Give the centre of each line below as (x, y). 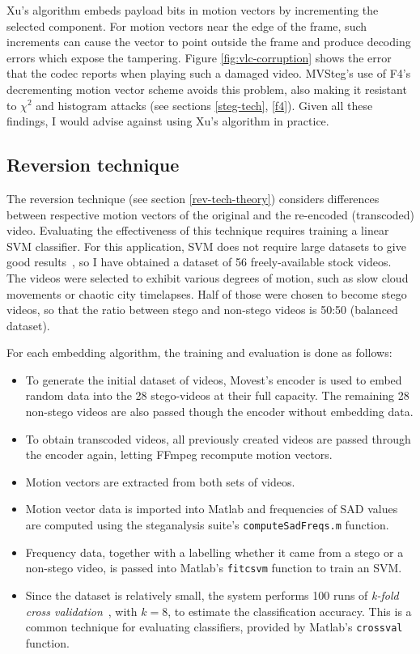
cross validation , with (81, 611)
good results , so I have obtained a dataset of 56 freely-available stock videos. (199, 262)
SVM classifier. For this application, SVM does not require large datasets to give (206, 246)
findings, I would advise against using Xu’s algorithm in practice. (168, 121)
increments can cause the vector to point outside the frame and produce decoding (209, 42)
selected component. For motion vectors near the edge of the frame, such (187, 25)
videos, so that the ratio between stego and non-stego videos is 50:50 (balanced (202, 310)
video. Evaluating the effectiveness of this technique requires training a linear (198, 230)
